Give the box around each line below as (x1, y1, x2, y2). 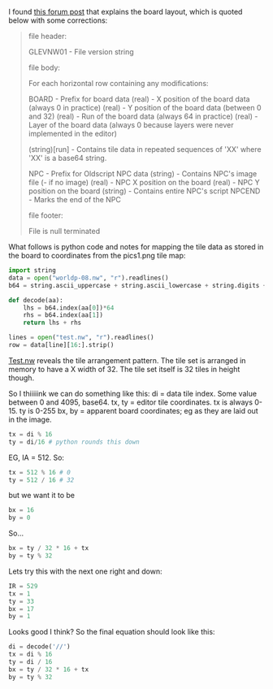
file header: (28, 32, 67, 41)
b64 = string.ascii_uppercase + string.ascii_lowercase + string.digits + (8, 281, 267, 289)
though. (8, 373, 35, 383)
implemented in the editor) (28, 129, 118, 138)
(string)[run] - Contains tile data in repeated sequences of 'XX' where (28, 145, 262, 154)
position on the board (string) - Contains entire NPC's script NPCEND (28, 186, 261, 196)
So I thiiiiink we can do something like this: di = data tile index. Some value (8, 388, 258, 398)
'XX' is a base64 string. (28, 154, 107, 162)
